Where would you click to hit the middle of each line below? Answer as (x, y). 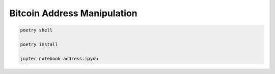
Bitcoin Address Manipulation (73, 13)
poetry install (39, 44)
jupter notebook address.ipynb (59, 59)
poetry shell (36, 30)
